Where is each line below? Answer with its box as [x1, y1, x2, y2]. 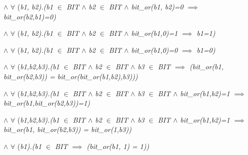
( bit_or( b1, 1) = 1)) [86, 141, 149, 151]
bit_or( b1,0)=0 [131, 44, 178, 55]
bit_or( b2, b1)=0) [3, 11, 56, 21]
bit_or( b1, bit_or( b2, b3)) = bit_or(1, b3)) [3, 124, 131, 135]
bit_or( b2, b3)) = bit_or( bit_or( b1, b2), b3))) [3, 71, 138, 81]
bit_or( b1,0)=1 [131, 28, 178, 38]
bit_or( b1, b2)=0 [131, 1, 184, 11]
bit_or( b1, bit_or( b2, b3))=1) [3, 98, 90, 108]
